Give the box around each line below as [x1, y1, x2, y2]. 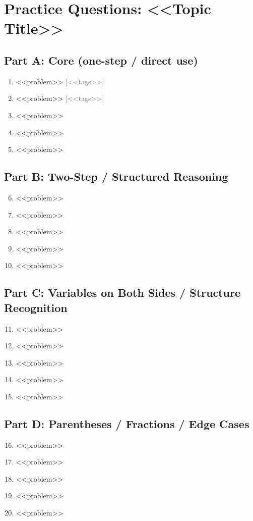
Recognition [4, 299, 68, 315]
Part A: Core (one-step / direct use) [4, 52, 198, 68]
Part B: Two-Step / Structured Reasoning [4, 169, 228, 184]
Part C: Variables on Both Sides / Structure [4, 285, 240, 300]
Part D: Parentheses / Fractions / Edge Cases [4, 415, 249, 431]
